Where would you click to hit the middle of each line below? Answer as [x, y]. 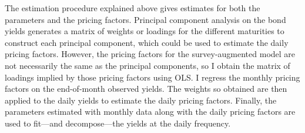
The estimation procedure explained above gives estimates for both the [133, 8]
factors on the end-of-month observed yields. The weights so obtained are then [146, 89]
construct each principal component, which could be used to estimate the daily [147, 42]
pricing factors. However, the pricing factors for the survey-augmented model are [150, 54]
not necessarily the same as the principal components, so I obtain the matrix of [148, 65]
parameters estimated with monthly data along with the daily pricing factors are [150, 112]
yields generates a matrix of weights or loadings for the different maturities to [145, 31]
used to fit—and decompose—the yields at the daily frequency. [118, 123]
